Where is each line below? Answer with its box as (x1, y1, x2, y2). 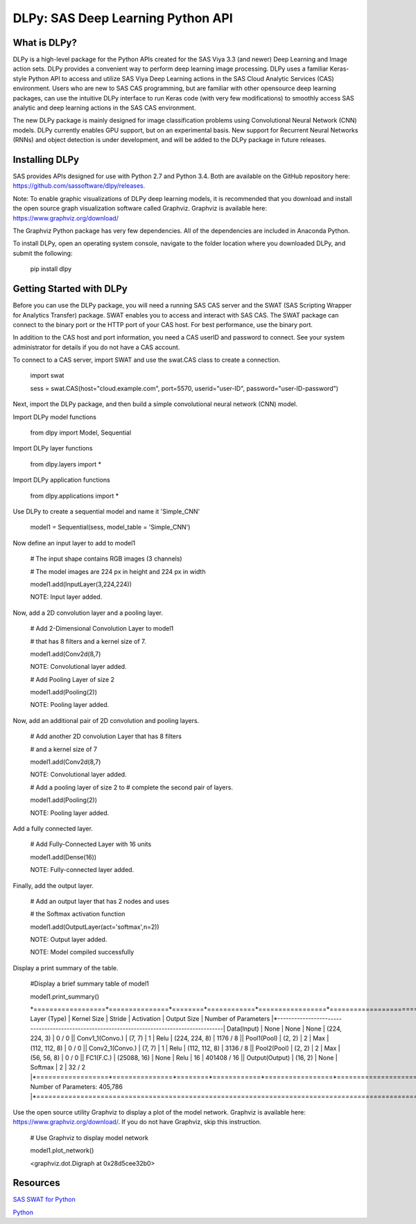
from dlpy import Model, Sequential (30, 428, 132, 437)
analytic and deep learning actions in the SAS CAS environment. (12, 104, 196, 112)
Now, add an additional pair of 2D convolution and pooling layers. (12, 716, 200, 724)
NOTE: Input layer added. (30, 593, 103, 601)
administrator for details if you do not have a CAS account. (12, 343, 180, 351)
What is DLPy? (12, 37, 78, 49)
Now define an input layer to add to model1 (12, 539, 135, 547)
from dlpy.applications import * (30, 491, 119, 500)
